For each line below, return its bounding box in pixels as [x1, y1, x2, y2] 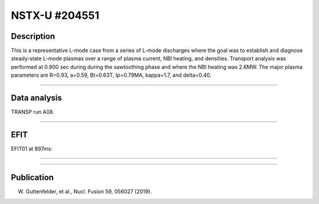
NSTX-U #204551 [11, 9, 100, 22]
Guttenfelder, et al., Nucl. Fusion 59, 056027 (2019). [25, 187, 152, 195]
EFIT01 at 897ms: [11, 145, 53, 153]
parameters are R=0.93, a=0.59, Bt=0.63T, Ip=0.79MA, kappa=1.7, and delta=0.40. [11, 71, 212, 79]
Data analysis [11, 93, 62, 103]
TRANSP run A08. [11, 108, 54, 116]
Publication [11, 172, 54, 182]
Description [11, 31, 56, 41]
